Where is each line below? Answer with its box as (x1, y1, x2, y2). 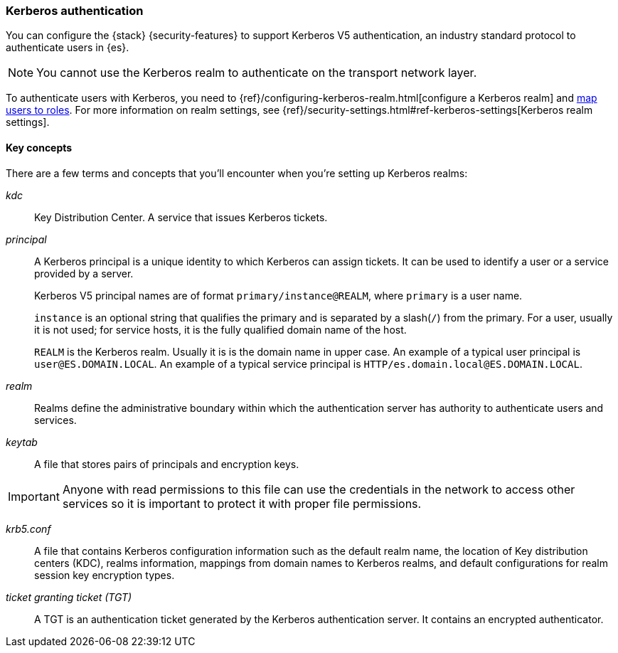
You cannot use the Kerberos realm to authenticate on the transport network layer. (36, 65, 477, 80)
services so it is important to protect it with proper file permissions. (62, 496, 422, 511)
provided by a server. (34, 267, 134, 280)
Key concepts (6, 141, 73, 154)
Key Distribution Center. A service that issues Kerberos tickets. (34, 211, 328, 223)
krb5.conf (6, 522, 51, 535)
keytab (6, 435, 38, 448)
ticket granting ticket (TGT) (6, 590, 132, 603)
